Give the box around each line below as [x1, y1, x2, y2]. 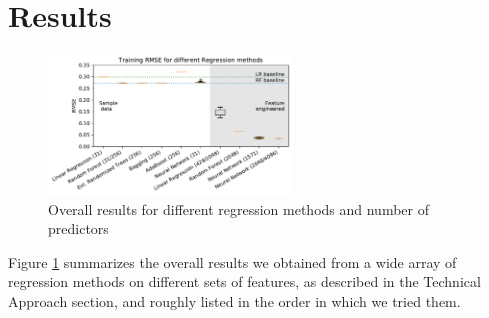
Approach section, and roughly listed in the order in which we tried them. [8, 291, 461, 312]
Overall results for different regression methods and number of [48, 198, 429, 219]
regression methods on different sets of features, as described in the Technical [8, 271, 481, 292]
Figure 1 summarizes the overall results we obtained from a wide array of [8, 251, 457, 272]
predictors [48, 218, 109, 239]
